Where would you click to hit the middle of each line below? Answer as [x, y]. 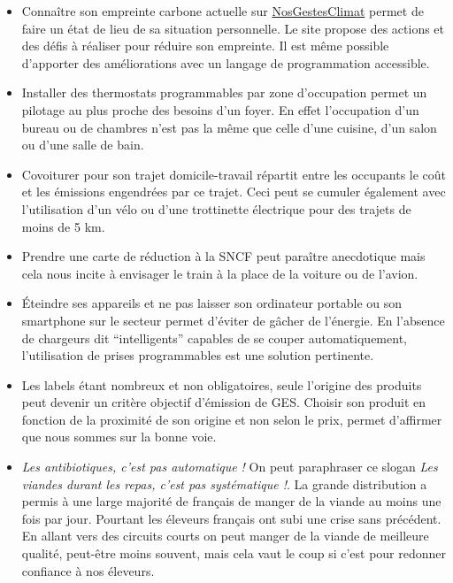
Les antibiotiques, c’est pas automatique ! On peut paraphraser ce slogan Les [230, 467]
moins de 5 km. [63, 226]
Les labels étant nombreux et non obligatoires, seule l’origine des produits [222, 384]
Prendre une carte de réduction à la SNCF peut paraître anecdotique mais [223, 256]
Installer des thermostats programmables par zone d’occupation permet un [224, 92]
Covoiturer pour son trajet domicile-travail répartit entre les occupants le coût [234, 174]
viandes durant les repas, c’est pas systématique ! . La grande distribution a [224, 483]
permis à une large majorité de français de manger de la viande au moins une [231, 501]
